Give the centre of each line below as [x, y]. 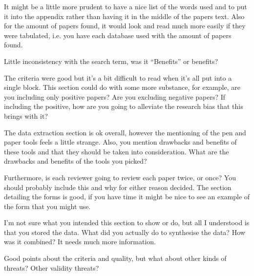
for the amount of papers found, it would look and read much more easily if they [125, 26]
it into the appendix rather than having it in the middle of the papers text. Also [124, 16]
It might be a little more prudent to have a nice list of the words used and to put [126, 6]
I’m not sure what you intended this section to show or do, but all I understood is [127, 223]
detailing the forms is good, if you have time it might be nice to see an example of [127, 197]
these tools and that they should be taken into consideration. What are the [116, 151]
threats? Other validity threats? [52, 267]
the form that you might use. [47, 206]
